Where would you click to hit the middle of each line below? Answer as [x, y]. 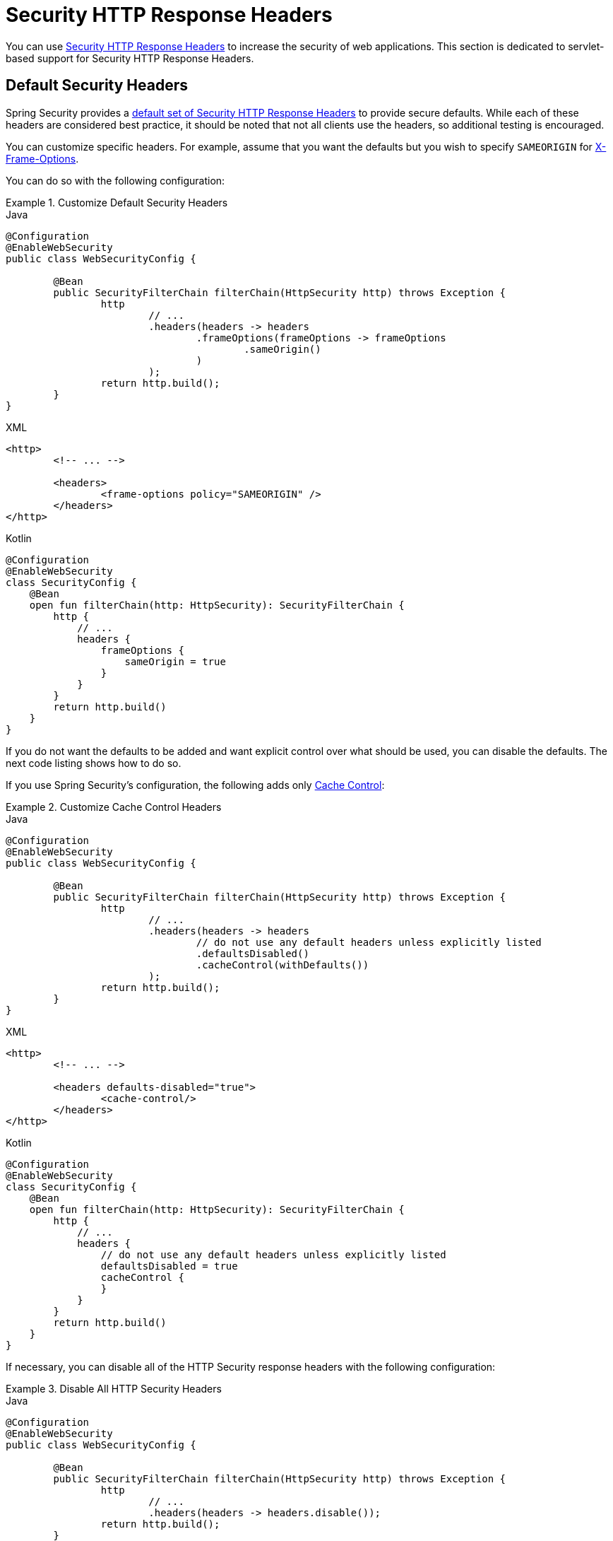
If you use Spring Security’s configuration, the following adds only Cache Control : [195, 785]
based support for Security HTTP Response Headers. [130, 58]
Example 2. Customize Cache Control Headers [114, 807]
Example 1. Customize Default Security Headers [117, 202]
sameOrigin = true [175, 661]
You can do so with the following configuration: [115, 180]
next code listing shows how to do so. [94, 763]
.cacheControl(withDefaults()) [282, 965]
